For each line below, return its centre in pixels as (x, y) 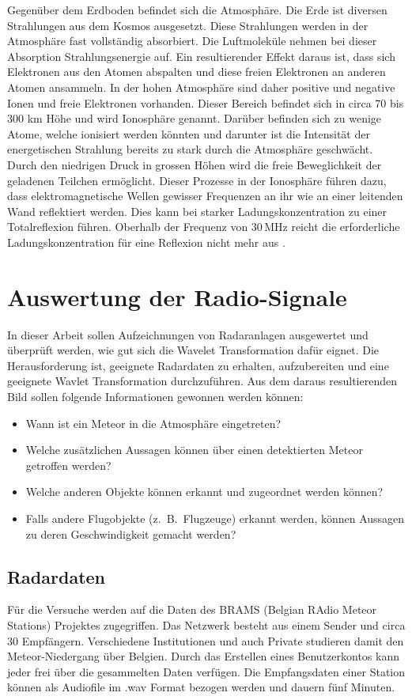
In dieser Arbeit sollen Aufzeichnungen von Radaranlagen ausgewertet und (188, 334)
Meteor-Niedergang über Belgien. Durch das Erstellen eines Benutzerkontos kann (203, 656)
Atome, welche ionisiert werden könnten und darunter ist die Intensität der (189, 133)
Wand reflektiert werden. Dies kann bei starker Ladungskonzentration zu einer (197, 211)
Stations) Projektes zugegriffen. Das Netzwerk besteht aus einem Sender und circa (206, 624)
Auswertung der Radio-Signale (177, 296)
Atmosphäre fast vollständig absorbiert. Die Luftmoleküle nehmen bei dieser (192, 41)
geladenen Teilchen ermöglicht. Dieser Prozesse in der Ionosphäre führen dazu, (197, 180)
